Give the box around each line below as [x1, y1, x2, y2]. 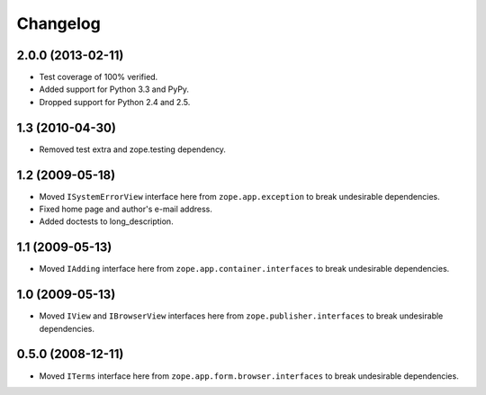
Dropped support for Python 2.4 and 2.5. [39, 96, 191, 107]
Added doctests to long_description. [39, 216, 175, 227]
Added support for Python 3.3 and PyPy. [39, 84, 189, 94]
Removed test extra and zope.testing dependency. [39, 144, 227, 155]
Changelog [16, 13, 101, 33]
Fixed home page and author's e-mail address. [39, 203, 213, 215]
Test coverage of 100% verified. [39, 72, 158, 83]
